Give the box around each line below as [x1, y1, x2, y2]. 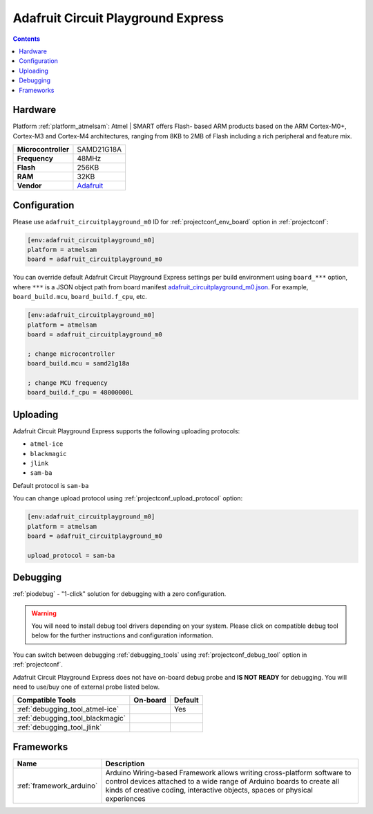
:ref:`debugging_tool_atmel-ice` [17, 705, 119, 714]
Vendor [17, 181, 42, 190]
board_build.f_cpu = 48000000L [27, 388, 134, 397]
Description [105, 759, 145, 768]
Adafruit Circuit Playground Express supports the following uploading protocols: [12, 426, 240, 435]
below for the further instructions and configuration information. [31, 631, 213, 640]
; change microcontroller [27, 350, 115, 358]
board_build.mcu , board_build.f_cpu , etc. [12, 293, 148, 301]
